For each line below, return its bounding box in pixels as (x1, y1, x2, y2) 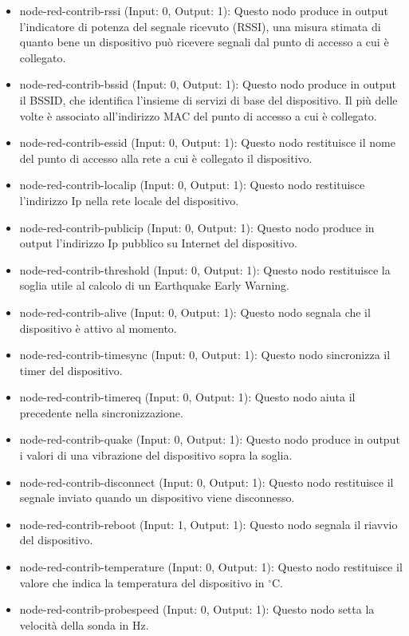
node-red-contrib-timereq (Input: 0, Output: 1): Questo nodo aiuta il (19, 389, 356, 405)
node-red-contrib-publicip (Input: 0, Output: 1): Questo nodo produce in (19, 219, 375, 235)
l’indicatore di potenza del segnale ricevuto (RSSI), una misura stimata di (19, 18, 381, 34)
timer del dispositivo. (19, 361, 123, 378)
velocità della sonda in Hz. (19, 616, 149, 633)
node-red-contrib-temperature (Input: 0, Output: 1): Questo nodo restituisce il (19, 559, 403, 575)
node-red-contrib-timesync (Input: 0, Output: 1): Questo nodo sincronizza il (19, 346, 391, 363)
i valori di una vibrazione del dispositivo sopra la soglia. (19, 447, 293, 464)
